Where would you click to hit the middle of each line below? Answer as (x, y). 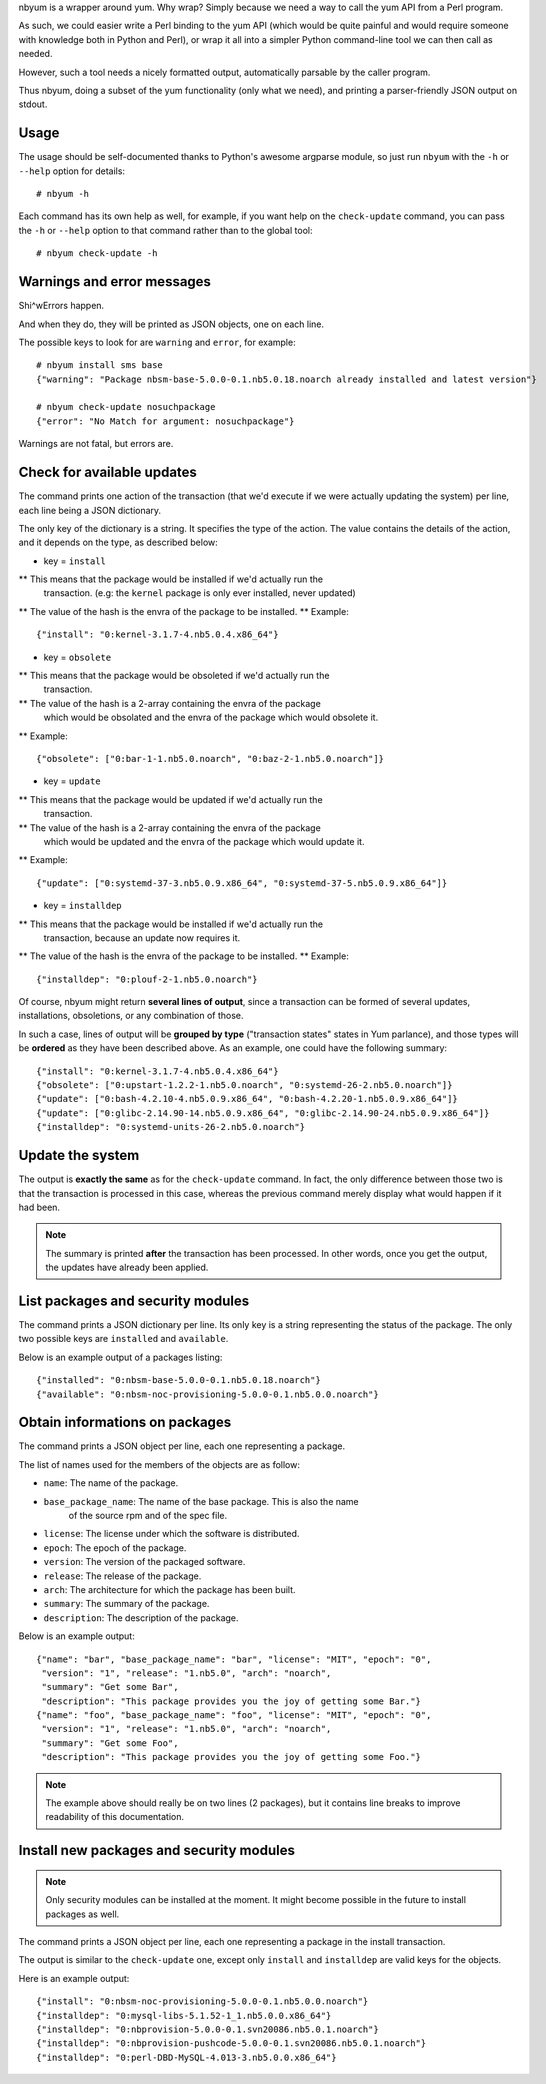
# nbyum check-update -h (97, 253)
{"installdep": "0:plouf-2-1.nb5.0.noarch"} (147, 979)
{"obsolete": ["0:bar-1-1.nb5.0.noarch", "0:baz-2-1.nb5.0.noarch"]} (210, 758)
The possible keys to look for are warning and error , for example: (157, 342)
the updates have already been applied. (127, 1267)
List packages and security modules (134, 1300)
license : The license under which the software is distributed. (171, 1534)
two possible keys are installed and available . (123, 1339)
